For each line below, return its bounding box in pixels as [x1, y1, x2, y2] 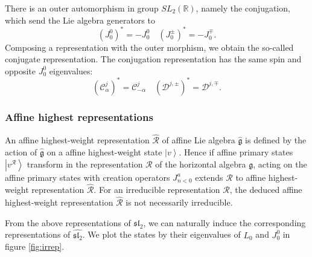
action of [5, 146, 37, 158]
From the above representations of [5, 216, 131, 229]
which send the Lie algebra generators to [5, 13, 155, 26]
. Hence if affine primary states [179, 146, 293, 158]
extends [195, 171, 223, 183]
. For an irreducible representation [94, 183, 220, 196]
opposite [5, 64, 36, 77]
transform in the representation [27, 157, 143, 170]
